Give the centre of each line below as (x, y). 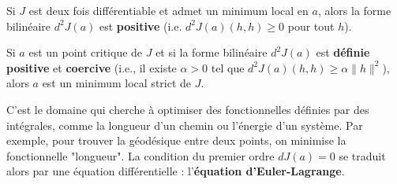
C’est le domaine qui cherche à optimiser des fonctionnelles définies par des (188, 109)
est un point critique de (86, 52)
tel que (228, 67)
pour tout (311, 26)
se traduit (362, 155)
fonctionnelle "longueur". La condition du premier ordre (140, 155)
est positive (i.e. (141, 26)
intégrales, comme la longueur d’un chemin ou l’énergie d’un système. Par (185, 125)
